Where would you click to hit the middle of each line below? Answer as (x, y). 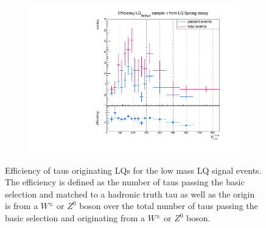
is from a (22, 206)
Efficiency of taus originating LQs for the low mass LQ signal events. (133, 170)
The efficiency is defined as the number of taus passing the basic (125, 182)
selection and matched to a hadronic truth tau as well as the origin (130, 194)
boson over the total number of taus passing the (169, 206)
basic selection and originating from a (75, 218)
